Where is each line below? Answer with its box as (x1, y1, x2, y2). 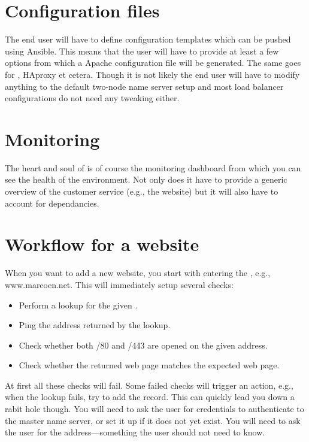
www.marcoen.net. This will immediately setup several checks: (5, 278, 234, 290)
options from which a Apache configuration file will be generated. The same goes (5, 56, 301, 69)
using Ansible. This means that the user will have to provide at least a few (5, 44, 279, 57)
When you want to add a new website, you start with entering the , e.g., (5, 267, 271, 279)
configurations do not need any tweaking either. (5, 92, 180, 104)
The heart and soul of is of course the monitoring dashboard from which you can (5, 161, 301, 174)
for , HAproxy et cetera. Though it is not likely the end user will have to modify (5, 68, 300, 80)
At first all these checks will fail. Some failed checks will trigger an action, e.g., (5, 379, 293, 391)
